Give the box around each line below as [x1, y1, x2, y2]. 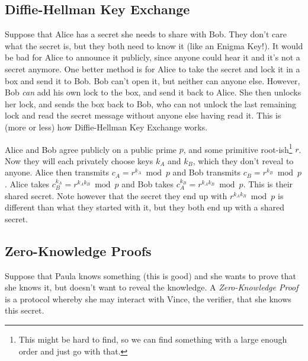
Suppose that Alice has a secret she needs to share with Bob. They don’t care [5, 28, 287, 40]
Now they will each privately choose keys [5, 154, 153, 167]
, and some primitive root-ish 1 [183, 141, 293, 155]
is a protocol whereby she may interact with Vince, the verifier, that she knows [5, 292, 291, 305]
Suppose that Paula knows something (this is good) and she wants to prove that [5, 269, 296, 282]
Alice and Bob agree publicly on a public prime [5, 143, 177, 155]
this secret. [5, 304, 44, 317]
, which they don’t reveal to [192, 154, 294, 167]
